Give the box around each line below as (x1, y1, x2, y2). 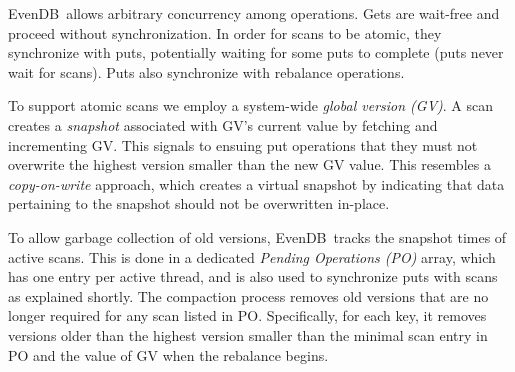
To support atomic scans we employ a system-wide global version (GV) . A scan (8, 95, 494, 116)
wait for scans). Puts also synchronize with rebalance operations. (8, 61, 405, 82)
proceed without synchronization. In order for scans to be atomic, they (8, 22, 442, 43)
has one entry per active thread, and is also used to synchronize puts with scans (8, 266, 498, 287)
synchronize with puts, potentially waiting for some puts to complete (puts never (8, 42, 504, 63)
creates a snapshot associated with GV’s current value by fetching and (8, 114, 438, 135)
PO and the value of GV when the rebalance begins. (8, 344, 329, 365)
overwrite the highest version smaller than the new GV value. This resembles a (8, 154, 491, 175)
